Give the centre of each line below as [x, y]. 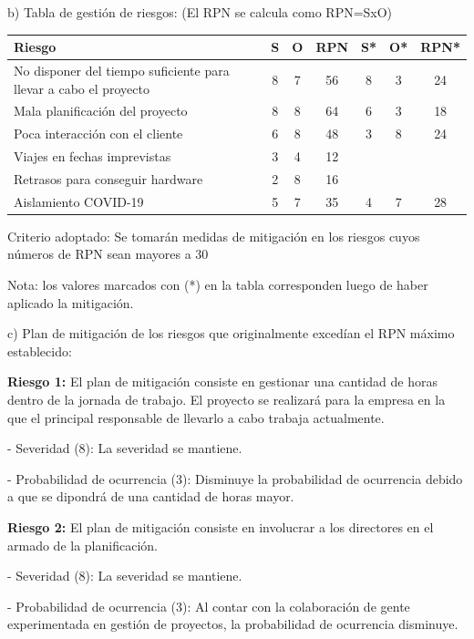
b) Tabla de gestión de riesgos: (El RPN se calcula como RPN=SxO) [200, 12]
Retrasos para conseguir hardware [108, 178]
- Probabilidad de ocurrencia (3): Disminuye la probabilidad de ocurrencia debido [235, 478]
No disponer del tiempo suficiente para [122, 70]
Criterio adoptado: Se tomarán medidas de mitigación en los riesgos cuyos [214, 236]
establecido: [40, 350]
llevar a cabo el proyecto [82, 88]
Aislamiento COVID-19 [79, 201]
